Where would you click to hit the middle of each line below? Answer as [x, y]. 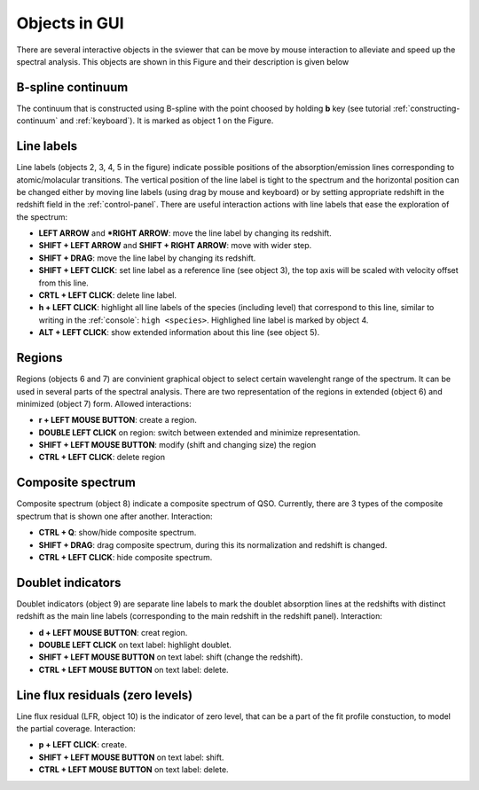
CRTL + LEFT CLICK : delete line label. [108, 295]
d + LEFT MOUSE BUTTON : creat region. [113, 632]
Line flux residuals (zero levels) [105, 695]
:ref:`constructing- [426, 108]
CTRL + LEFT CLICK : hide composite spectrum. [126, 557]
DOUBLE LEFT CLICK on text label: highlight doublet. [135, 645]
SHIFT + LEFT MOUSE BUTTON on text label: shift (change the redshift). [171, 657]
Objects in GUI [70, 23]
